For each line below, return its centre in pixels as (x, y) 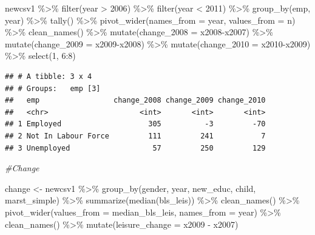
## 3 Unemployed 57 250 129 (135, 148)
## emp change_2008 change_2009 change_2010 (135, 100)
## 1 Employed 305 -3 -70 (135, 124)
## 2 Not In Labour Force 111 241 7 (135, 136)
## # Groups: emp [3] (53, 88)
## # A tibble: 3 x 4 (49, 76)
